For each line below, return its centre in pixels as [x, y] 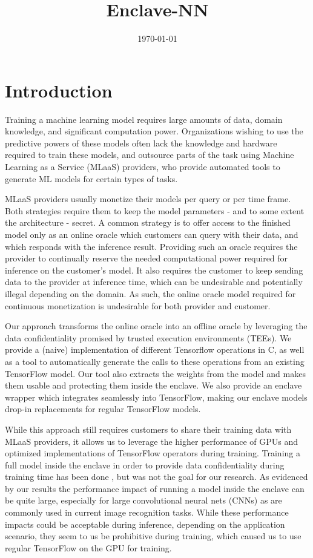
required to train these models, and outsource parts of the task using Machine [150, 155]
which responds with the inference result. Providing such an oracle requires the [151, 246]
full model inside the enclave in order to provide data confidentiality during [145, 464]
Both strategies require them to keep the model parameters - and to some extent [155, 210]
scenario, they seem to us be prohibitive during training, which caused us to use [153, 536]
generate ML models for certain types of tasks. [91, 178]
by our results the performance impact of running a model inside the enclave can [155, 488]
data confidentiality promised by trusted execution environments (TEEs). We [148, 337]
